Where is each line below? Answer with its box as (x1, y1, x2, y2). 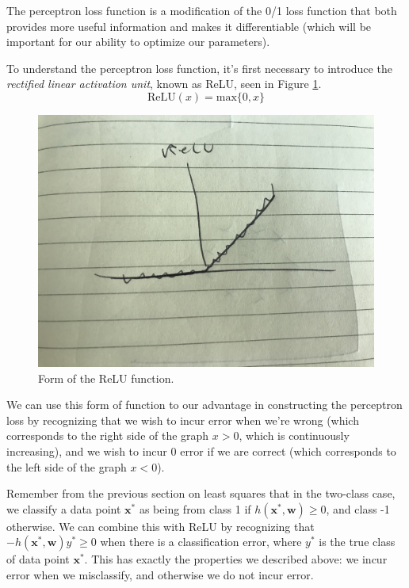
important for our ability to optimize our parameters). (6, 33, 270, 50)
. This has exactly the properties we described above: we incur (84, 551, 388, 567)
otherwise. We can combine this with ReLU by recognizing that (6, 517, 315, 534)
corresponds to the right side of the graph (6, 427, 209, 444)
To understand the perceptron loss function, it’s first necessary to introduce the (6, 59, 392, 76)
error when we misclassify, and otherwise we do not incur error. (6, 566, 314, 582)
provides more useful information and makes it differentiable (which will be (6, 17, 372, 34)
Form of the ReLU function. (38, 369, 174, 386)
